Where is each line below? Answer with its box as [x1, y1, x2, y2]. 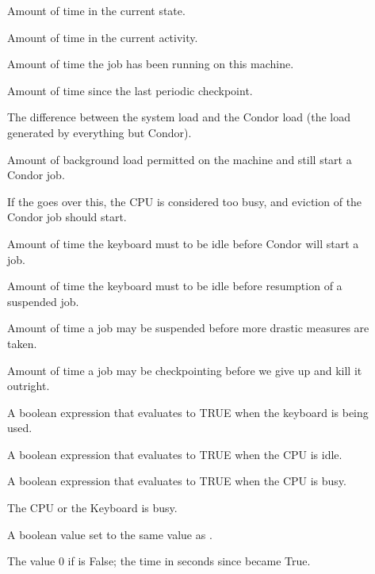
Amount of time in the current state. [7, 2, 186, 18]
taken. [7, 335, 37, 351]
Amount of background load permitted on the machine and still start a [7, 151, 352, 167]
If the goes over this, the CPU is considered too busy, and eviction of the [7, 193, 362, 209]
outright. [7, 377, 50, 394]
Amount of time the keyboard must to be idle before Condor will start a [7, 235, 359, 251]
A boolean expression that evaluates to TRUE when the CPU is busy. [7, 473, 346, 489]
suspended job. [7, 293, 79, 309]
